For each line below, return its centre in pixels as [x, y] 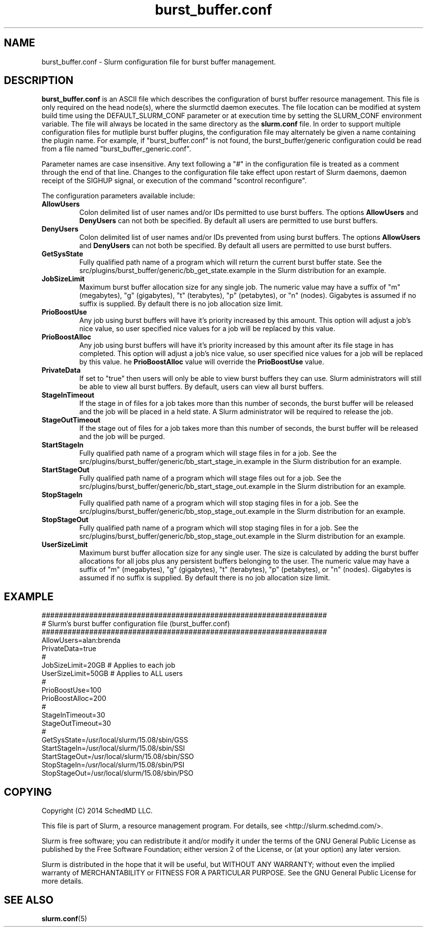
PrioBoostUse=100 [72, 690]
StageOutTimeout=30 [76, 723]
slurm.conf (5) [64, 918]
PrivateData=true [69, 649]
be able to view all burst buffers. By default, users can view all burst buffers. [202, 387]
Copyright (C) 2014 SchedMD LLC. [97, 811]
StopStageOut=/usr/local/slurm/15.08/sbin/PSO [117, 773]
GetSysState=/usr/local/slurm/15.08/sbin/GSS [115, 740]
